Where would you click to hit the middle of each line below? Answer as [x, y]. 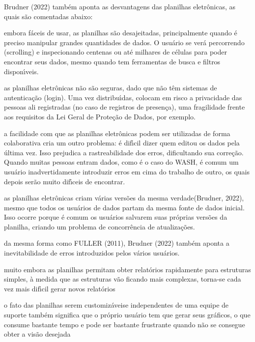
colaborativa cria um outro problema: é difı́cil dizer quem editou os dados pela [122, 143]
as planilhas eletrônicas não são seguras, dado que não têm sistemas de [111, 88]
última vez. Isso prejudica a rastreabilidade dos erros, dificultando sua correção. [124, 152]
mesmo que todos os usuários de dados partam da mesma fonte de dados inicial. [124, 207]
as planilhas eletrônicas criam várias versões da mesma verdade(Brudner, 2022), [124, 198]
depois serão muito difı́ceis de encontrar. [65, 181]
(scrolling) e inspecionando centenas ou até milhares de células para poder [115, 52]
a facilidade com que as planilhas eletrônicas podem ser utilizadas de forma [117, 133]
